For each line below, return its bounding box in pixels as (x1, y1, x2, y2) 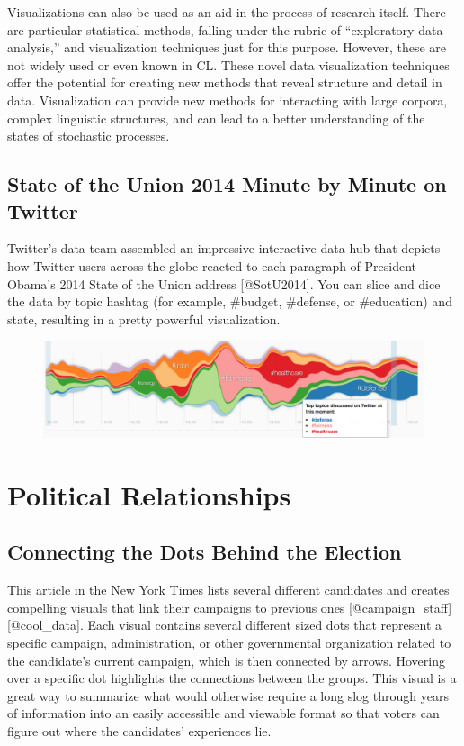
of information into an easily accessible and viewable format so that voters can (7, 704, 440, 723)
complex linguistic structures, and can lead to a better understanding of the (7, 108, 425, 127)
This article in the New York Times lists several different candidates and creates (7, 580, 450, 599)
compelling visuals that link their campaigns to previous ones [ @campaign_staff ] (7, 597, 452, 616)
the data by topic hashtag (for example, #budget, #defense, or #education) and (7, 292, 452, 311)
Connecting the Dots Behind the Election (7, 538, 402, 566)
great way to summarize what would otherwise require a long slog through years (7, 686, 449, 705)
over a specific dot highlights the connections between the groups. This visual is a (7, 669, 457, 687)
